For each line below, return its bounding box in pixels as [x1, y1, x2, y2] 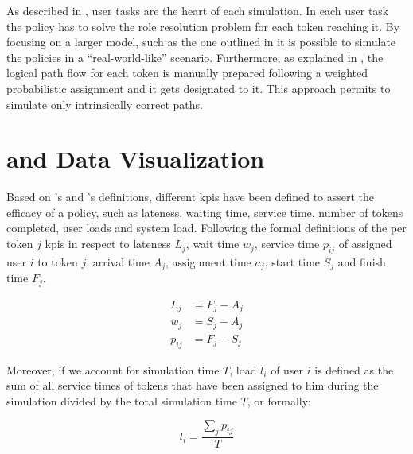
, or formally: [247, 392, 311, 409]
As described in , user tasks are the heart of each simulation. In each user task [6, 2, 389, 18]
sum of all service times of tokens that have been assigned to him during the [6, 377, 379, 394]
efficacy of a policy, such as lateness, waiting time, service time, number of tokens [6, 204, 403, 220]
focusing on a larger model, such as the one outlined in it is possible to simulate [6, 33, 396, 50]
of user [271, 361, 304, 378]
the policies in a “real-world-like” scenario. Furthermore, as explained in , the [6, 49, 384, 65]
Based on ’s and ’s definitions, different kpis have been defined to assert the [6, 188, 375, 205]
